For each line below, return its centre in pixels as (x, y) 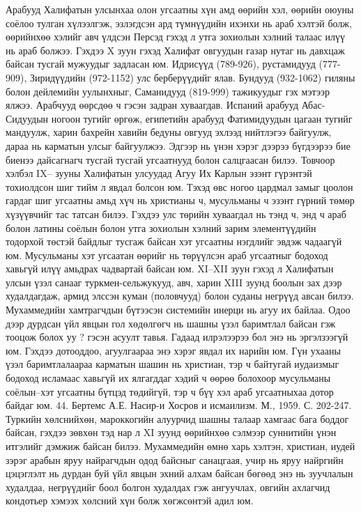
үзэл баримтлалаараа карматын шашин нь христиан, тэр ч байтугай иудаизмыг (172, 364)
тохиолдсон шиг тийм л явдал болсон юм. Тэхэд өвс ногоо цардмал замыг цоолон (179, 186)
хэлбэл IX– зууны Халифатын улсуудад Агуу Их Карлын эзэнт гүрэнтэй (159, 173)
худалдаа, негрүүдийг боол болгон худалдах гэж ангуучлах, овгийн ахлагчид (168, 487)
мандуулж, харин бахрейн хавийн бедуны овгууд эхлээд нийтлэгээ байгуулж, (169, 132)
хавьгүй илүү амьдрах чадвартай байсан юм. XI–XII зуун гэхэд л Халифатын (170, 269)
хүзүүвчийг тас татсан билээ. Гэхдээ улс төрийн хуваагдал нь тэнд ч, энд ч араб (176, 214)
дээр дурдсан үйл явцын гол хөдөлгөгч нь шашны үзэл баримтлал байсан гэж (171, 323)
